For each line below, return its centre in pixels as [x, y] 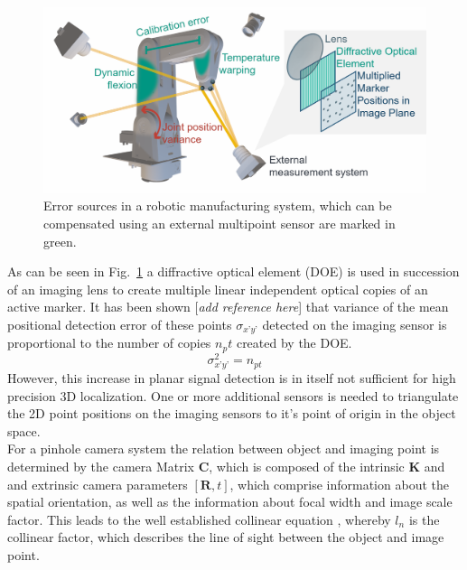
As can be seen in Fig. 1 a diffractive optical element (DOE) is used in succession [233, 271]
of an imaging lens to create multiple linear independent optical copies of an [218, 289]
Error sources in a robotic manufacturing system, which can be [218, 206]
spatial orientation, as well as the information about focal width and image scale [230, 502]
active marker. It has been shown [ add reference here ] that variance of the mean [228, 307]
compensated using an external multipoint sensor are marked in [219, 223]
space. [24, 430]
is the [424, 519]
